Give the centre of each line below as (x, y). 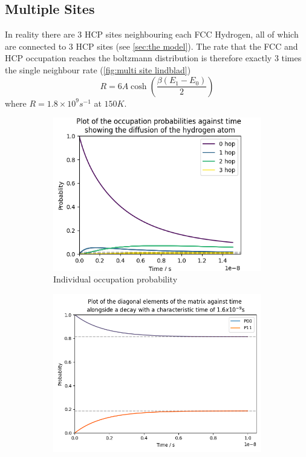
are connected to (36, 46)
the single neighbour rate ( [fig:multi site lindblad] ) (98, 69)
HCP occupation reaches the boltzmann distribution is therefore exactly (138, 58)
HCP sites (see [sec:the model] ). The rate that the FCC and (187, 46)
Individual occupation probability (116, 279)
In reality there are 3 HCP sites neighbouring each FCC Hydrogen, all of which (152, 34)
